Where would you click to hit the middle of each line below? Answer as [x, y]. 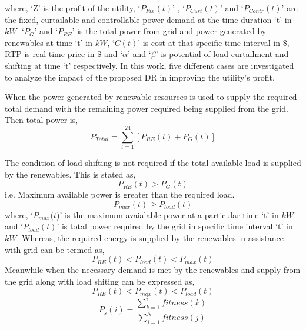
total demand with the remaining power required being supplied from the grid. [147, 108]
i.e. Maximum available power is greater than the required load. [120, 194]
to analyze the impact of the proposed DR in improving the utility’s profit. [140, 77]
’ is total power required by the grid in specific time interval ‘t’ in [175, 226]
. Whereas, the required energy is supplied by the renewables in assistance [150, 238]
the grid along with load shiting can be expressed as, [100, 281]
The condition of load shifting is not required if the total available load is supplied [153, 163]
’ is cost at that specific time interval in [209, 42]
